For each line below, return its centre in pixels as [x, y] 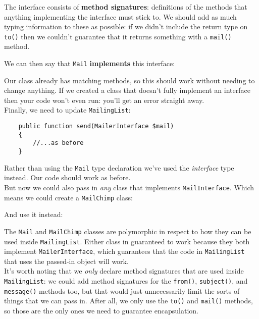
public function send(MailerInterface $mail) [96, 126]
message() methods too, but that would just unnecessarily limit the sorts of [122, 290]
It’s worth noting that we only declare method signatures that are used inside [124, 271]
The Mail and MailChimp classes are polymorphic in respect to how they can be [128, 231]
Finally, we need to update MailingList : [67, 110]
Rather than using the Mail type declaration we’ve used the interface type [119, 167]
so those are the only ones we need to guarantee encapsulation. [101, 311]
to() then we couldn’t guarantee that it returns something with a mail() [118, 36]
